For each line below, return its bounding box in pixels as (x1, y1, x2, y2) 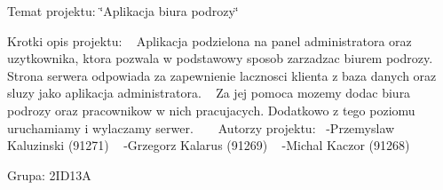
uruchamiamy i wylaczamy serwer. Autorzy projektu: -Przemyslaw (7, 118, 395, 137)
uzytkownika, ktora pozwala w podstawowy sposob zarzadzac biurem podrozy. (7, 49, 433, 67)
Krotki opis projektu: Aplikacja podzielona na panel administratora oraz (7, 31, 412, 50)
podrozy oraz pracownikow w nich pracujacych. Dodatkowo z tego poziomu (7, 100, 415, 119)
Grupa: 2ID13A (7, 165, 91, 184)
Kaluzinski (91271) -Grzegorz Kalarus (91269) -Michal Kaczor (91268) (7, 136, 410, 154)
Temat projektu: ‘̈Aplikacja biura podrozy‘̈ (7, 2, 239, 20)
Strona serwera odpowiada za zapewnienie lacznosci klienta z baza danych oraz (7, 66, 437, 84)
